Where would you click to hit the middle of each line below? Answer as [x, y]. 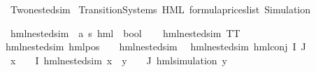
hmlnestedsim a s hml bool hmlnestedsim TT [125, 33]
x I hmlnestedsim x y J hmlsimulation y [119, 60]
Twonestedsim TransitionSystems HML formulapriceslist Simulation [160, 9]
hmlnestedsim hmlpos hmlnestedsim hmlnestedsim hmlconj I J [156, 46]
